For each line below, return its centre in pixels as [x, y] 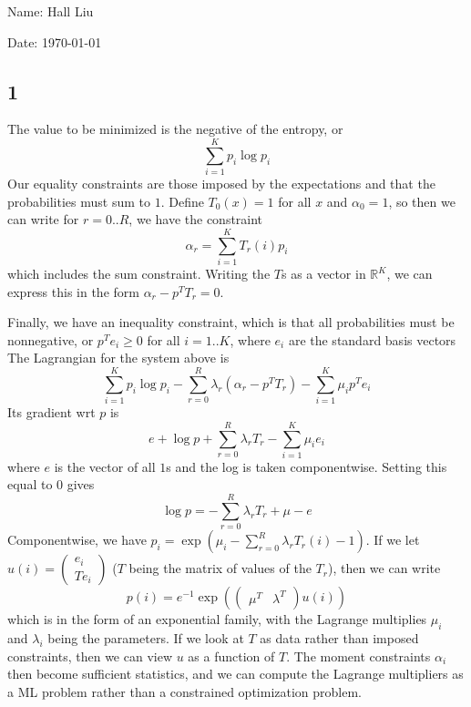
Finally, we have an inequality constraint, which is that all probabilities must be [231, 322]
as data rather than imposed [339, 637]
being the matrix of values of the [220, 568]
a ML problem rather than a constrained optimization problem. [185, 691]
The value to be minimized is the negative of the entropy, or [175, 129]
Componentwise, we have [77, 540]
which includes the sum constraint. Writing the [139, 274]
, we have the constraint [196, 219]
